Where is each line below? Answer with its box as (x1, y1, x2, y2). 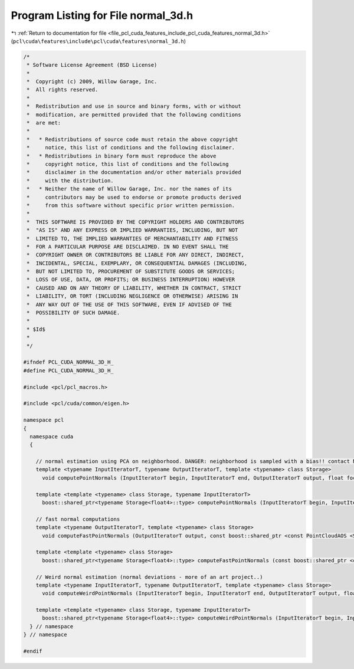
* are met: (27, 120, 61, 126)
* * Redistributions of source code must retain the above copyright (27, 136, 238, 143)
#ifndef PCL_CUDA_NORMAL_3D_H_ (23, 359, 114, 366)
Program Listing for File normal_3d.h (11, 9, 194, 22)
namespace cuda (29, 433, 74, 440)
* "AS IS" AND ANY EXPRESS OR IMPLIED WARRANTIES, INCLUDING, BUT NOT (27, 227, 238, 234)
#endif (23, 648, 42, 655)
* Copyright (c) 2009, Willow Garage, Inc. (27, 78, 158, 85)
